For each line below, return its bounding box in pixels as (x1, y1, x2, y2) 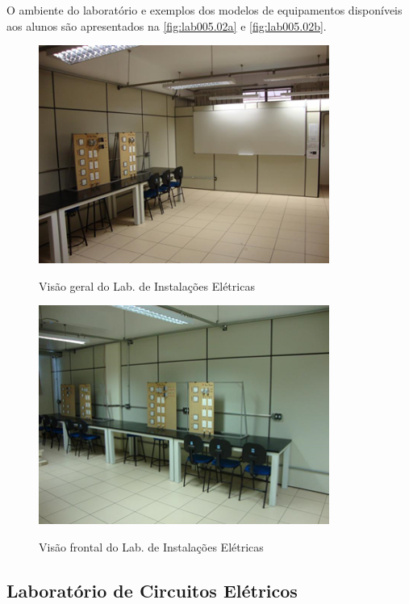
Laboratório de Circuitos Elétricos (6, 577, 298, 602)
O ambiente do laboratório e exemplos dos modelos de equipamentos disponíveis (6, 2, 403, 18)
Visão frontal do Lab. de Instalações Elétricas (39, 538, 264, 555)
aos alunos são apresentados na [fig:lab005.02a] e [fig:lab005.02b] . (6, 17, 327, 34)
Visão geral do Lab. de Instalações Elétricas (39, 277, 255, 294)
